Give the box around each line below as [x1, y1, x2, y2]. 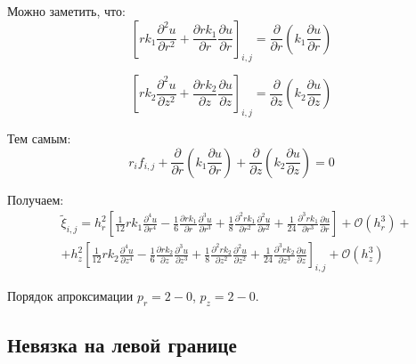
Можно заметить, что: [7, 2, 126, 20]
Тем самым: [7, 129, 71, 148]
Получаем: [7, 190, 64, 208]
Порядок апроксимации [7, 287, 134, 305]
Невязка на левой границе [7, 331, 237, 359]
